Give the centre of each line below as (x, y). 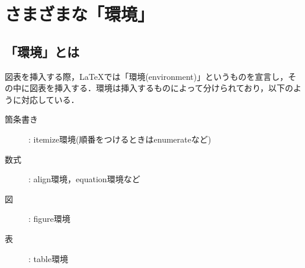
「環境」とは (42, 51)
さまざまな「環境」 (80, 14)
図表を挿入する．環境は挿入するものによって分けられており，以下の (161, 88)
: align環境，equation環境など (84, 179)
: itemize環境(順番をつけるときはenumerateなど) (120, 139)
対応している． (50, 99)
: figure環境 (49, 219)
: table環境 (48, 258)
